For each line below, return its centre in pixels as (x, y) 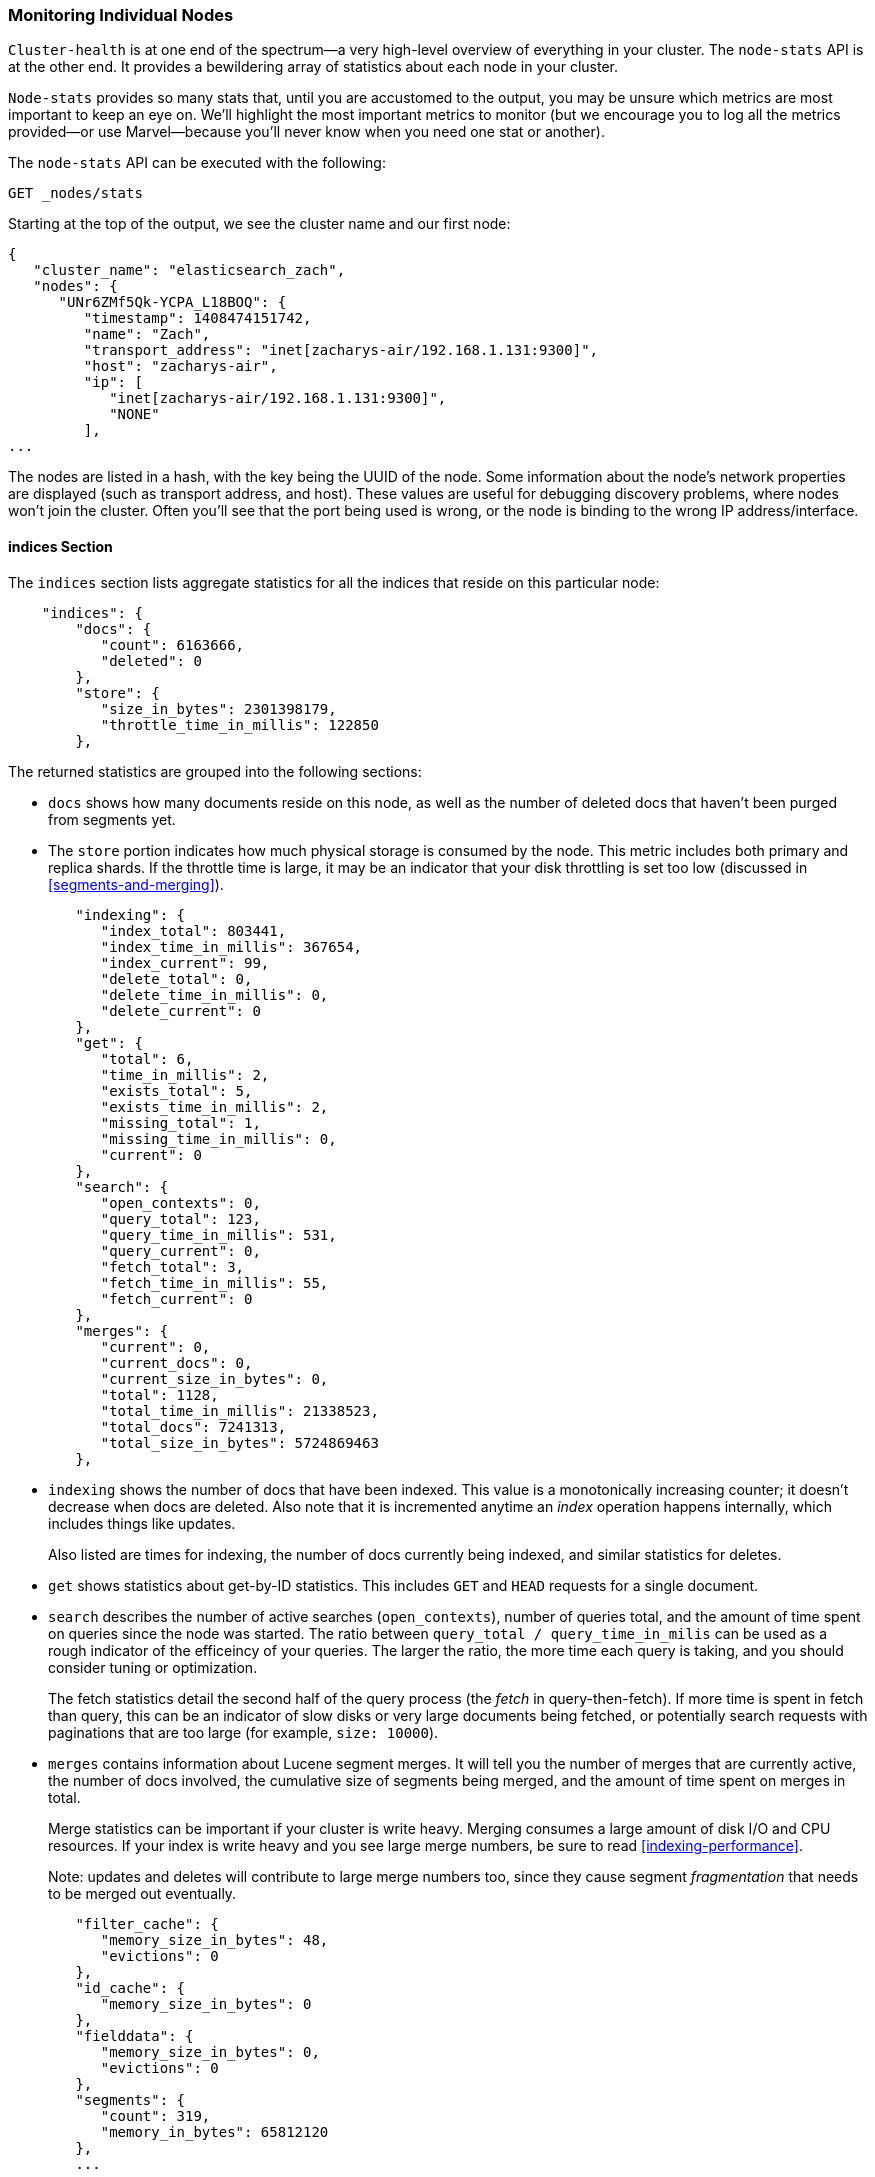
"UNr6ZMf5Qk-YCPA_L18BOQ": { (172, 302)
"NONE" (134, 414)
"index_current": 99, (185, 962)
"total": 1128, (159, 1394)
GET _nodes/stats (75, 193)
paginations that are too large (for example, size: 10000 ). (243, 1732)
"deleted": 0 (151, 660)
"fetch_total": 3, (172, 1266)
